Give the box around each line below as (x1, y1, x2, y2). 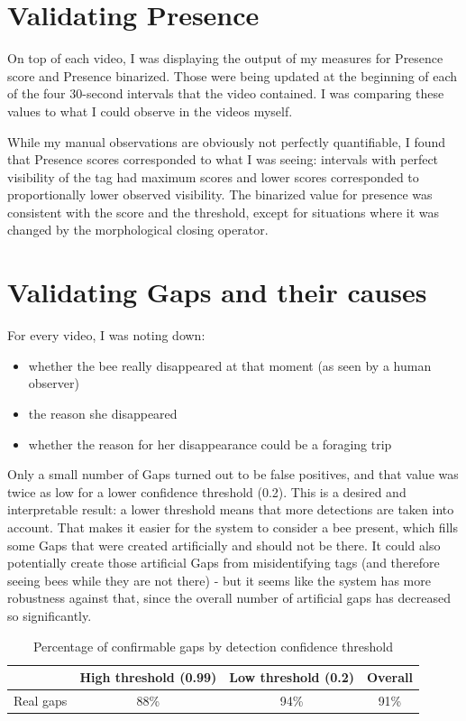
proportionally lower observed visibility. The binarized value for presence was (7, 185, 433, 204)
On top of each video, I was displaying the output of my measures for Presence (7, 49, 443, 68)
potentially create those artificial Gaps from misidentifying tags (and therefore (7, 553, 440, 572)
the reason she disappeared (28, 403, 178, 422)
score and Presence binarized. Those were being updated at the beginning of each (7, 66, 458, 85)
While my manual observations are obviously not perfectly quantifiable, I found (7, 132, 446, 151)
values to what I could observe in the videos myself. (7, 101, 293, 120)
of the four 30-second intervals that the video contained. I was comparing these (7, 84, 444, 103)
